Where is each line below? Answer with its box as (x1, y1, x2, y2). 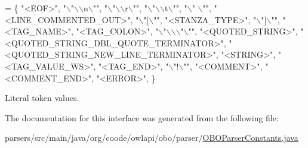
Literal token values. (5, 92, 79, 104)
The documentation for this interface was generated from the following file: (5, 111, 279, 124)
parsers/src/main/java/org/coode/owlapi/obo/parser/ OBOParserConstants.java (5, 131, 298, 144)
